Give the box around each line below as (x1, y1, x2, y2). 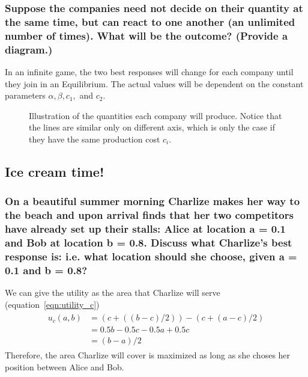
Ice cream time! (5, 162, 104, 180)
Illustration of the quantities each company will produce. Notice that (29, 109, 282, 121)
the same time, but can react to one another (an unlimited (5, 14, 295, 29)
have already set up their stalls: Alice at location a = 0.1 (5, 221, 286, 236)
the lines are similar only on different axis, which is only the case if (29, 121, 275, 133)
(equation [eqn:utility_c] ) (5, 298, 100, 310)
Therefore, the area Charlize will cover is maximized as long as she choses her (5, 349, 291, 361)
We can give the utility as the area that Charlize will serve (5, 286, 220, 299)
